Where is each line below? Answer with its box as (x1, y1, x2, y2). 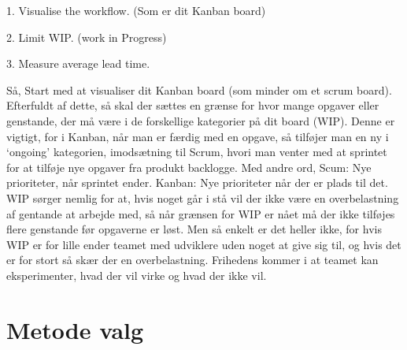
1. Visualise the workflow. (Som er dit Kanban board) (6, 2, 266, 18)
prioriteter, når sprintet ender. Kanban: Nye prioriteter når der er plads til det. (6, 174, 388, 191)
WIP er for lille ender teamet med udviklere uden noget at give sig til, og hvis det (6, 236, 401, 252)
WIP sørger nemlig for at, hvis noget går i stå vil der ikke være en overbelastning (6, 189, 399, 206)
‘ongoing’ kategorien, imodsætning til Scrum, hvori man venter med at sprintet (6, 143, 387, 160)
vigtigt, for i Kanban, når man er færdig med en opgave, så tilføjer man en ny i (6, 128, 389, 144)
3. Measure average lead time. (6, 55, 150, 72)
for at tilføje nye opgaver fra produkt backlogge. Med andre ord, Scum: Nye (6, 158, 372, 175)
